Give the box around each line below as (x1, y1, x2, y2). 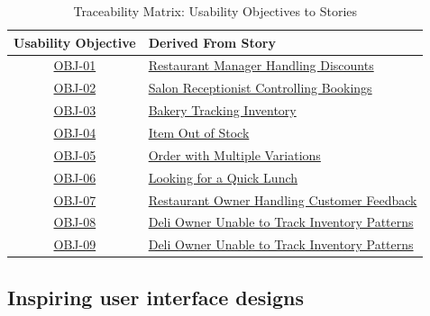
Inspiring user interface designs (7, 283, 304, 311)
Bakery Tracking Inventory (148, 101, 297, 120)
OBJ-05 (53, 145, 96, 164)
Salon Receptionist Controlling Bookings (148, 78, 372, 97)
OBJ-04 (53, 122, 96, 141)
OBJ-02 (53, 78, 96, 97)
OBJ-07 (53, 190, 96, 209)
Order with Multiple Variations (148, 145, 321, 164)
